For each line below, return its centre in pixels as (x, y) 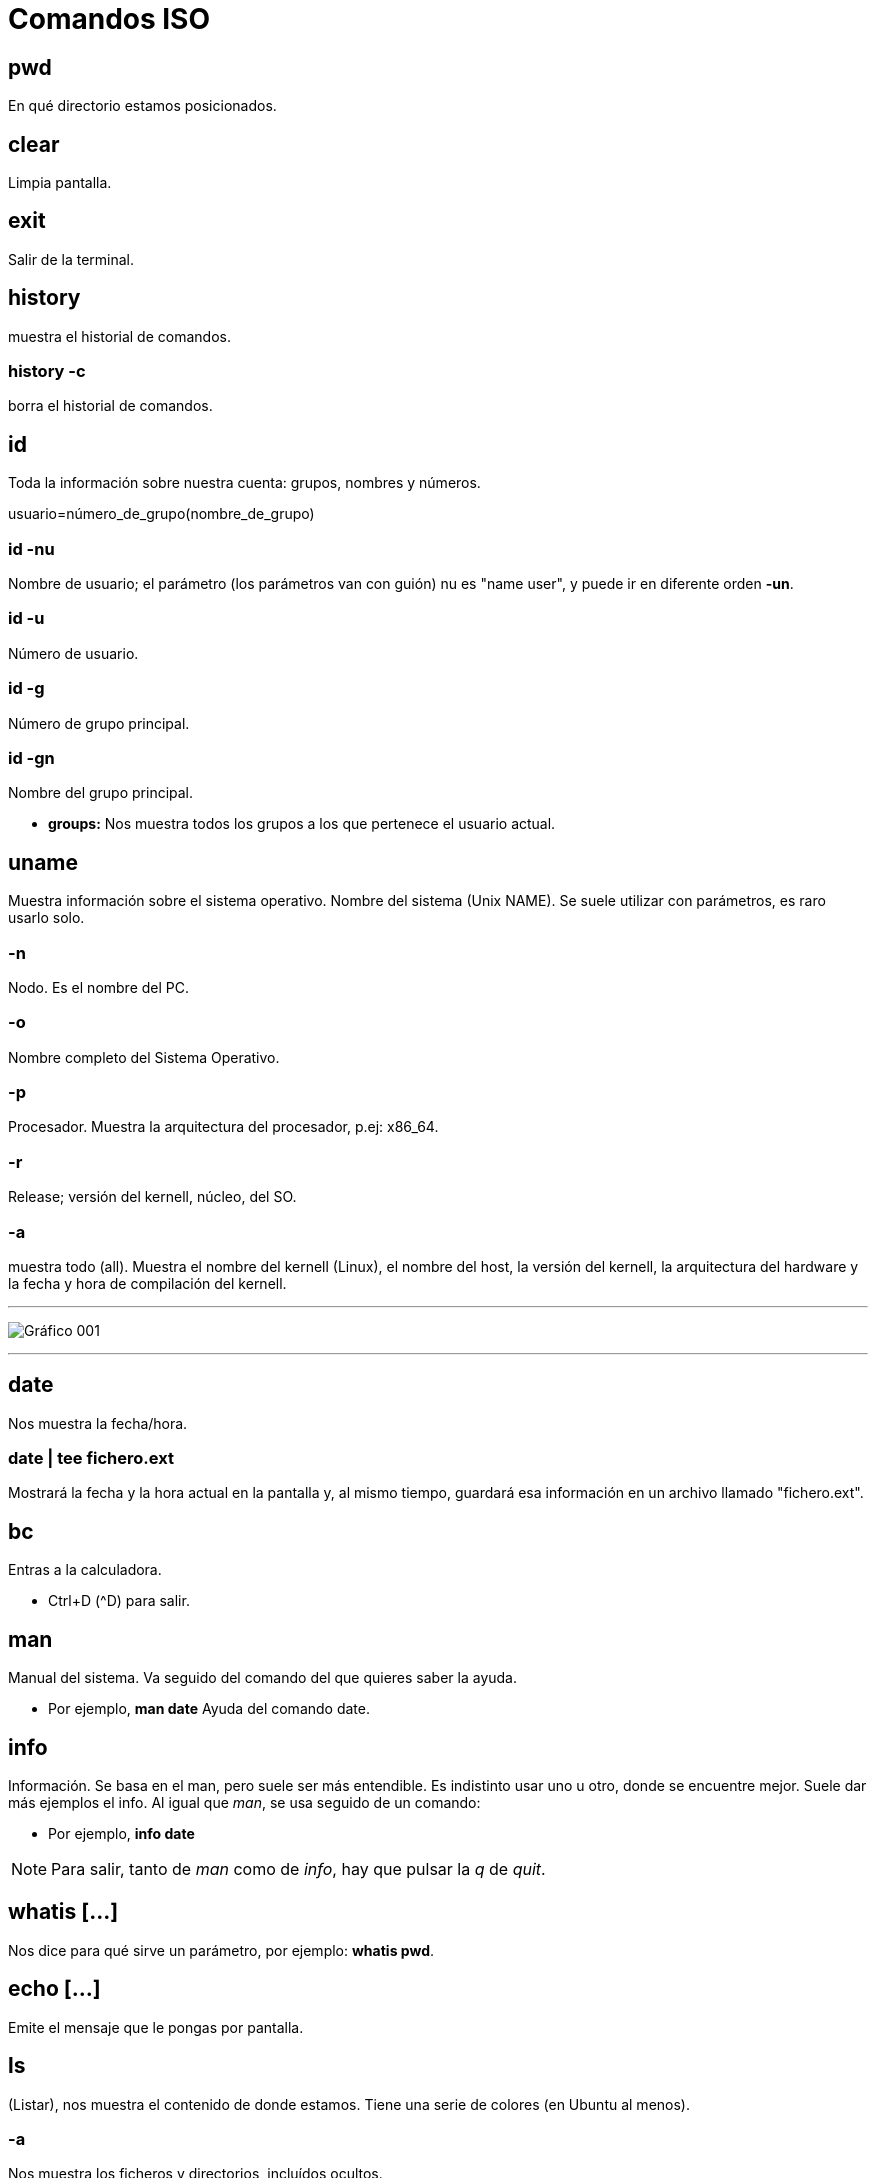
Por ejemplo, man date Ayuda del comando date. (209, 1709)
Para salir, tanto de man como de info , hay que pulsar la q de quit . (298, 1869)
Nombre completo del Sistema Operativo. (144, 1057)
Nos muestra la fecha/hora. (98, 1423)
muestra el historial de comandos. (119, 336)
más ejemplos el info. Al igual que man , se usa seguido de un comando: (244, 1803)
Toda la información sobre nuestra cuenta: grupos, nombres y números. (244, 483)
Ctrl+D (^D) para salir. (119, 1601)
